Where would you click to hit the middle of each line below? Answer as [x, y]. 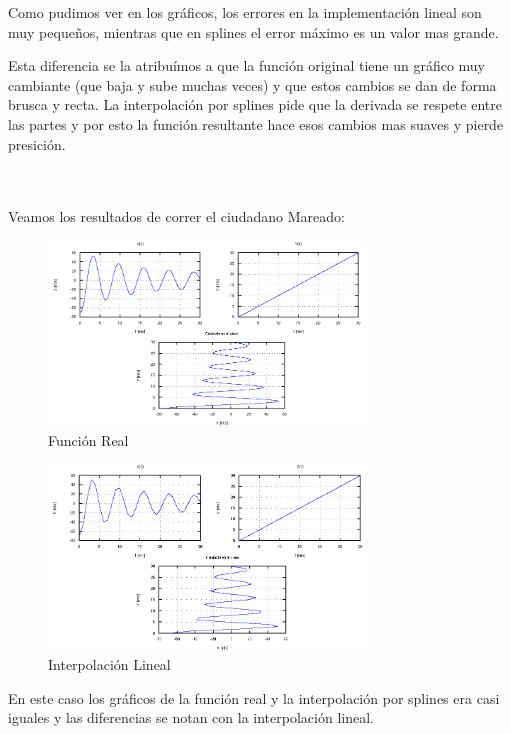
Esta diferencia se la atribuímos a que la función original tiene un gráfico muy [246, 65]
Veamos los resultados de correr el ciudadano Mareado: [176, 216]
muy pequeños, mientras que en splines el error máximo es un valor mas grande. [253, 31]
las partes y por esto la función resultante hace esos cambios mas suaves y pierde [256, 123]
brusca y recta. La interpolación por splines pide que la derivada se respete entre [255, 104]
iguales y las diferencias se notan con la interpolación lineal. [191, 717]
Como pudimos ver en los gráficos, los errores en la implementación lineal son [245, 12]
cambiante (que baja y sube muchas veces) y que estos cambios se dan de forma [252, 84]
